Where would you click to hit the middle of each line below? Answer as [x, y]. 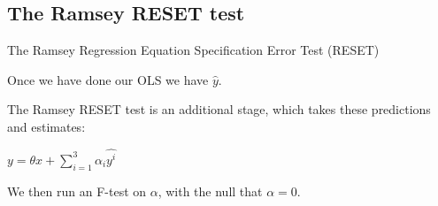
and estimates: [46, 126]
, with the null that [210, 191]
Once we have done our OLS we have [108, 79]
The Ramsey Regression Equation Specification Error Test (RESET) [193, 50]
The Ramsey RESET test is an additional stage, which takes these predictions [219, 109]
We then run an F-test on [77, 191]
